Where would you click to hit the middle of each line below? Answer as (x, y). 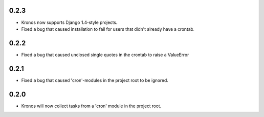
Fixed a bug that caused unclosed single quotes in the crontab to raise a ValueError (105, 55)
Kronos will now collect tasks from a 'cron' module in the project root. (91, 106)
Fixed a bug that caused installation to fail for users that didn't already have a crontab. (108, 29)
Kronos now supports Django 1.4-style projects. (69, 22)
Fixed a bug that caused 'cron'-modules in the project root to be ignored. (95, 80)
